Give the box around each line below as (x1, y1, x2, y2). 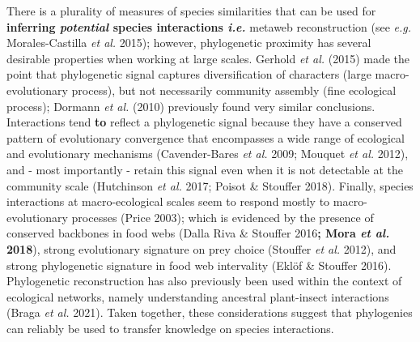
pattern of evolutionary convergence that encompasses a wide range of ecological (6, 129, 405, 146)
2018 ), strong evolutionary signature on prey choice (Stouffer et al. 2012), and (6, 240, 397, 257)
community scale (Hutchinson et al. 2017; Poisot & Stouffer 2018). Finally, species (6, 177, 414, 194)
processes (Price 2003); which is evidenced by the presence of (71, 208, 374, 225)
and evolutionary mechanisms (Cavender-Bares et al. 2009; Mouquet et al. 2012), (6, 145, 409, 162)
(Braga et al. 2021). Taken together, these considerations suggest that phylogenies (6, 304, 413, 321)
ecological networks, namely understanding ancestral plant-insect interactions (6, 288, 389, 305)
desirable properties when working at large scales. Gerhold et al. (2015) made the (6, 49, 410, 66)
